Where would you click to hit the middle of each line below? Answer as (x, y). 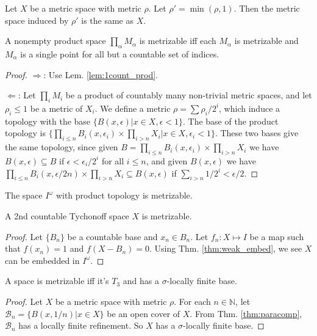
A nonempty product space (55, 41)
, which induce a (250, 108)
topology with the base (48, 121)
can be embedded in (42, 260)
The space (24, 195)
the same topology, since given (62, 147)
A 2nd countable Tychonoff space (67, 215)
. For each (192, 301)
